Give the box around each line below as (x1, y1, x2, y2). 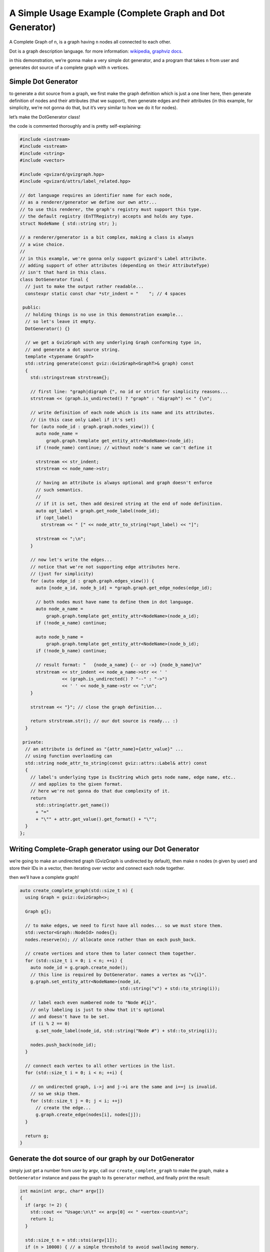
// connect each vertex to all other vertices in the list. (25, 1063, 175, 1069)
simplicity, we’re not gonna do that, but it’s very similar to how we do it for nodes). (9, 105, 178, 111)
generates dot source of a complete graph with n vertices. (9, 64, 129, 70)
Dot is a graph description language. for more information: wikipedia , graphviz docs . (9, 48, 183, 54)
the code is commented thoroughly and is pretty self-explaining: (9, 123, 142, 129)
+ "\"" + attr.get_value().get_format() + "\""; (35, 816, 157, 822)
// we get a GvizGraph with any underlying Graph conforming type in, (25, 340, 202, 346)
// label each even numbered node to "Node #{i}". (30, 1000, 157, 1006)
